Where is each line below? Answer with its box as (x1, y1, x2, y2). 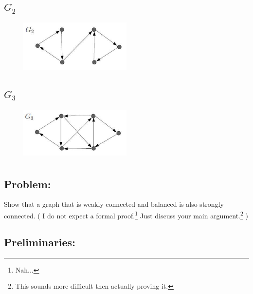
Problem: (4, 176, 51, 191)
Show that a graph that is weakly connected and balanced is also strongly (4, 199, 224, 209)
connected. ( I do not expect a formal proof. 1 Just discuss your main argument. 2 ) (4, 209, 248, 220)
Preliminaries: (4, 234, 75, 249)
